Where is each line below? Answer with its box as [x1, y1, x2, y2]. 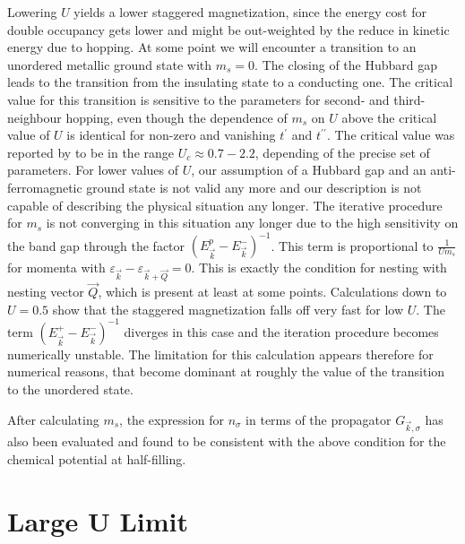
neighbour [7, 108, 62, 126]
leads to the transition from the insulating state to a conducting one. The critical [7, 73, 453, 91]
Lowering [7, 3, 57, 21]
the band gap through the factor [7, 236, 185, 255]
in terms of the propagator [245, 410, 392, 428]
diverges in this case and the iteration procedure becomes [124, 322, 439, 341]
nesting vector [7, 282, 84, 301]
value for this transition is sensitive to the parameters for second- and [7, 90, 390, 108]
